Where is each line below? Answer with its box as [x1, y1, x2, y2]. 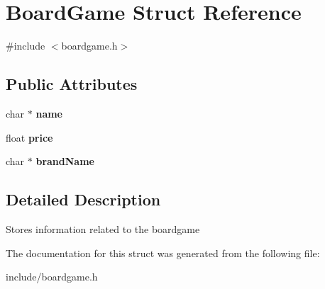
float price [6, 130, 53, 144]
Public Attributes [6, 73, 138, 95]
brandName [35, 154, 94, 169]
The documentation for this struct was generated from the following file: [6, 245, 320, 260]
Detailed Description [6, 188, 161, 210]
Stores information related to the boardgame [6, 221, 200, 236]
